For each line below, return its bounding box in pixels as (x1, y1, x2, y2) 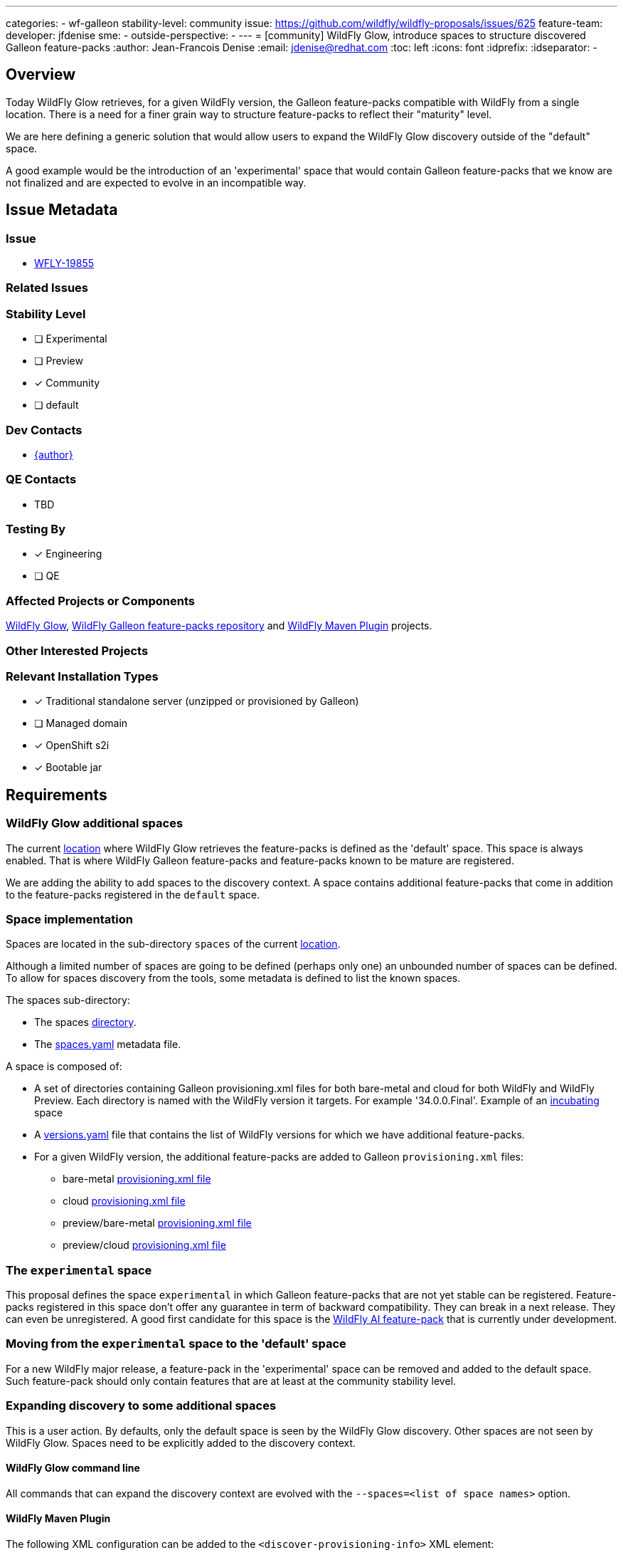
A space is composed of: (6, 1060, 122, 1073)
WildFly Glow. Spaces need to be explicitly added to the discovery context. (6, 1436, 356, 1449)
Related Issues (6, 281, 88, 295)
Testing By (6, 522, 66, 537)
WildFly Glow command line (6, 1462, 140, 1475)
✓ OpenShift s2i (34, 739, 110, 752)
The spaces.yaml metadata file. (34, 1038, 181, 1051)
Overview (6, 66, 76, 84)
